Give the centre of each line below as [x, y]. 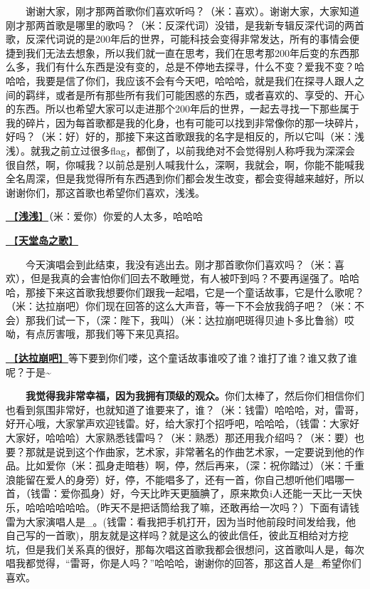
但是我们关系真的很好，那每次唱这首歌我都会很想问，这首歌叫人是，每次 [195, 549]
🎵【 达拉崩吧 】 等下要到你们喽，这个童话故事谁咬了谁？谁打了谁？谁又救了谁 [181, 358]
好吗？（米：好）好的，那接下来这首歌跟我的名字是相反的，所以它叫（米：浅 [185, 136]
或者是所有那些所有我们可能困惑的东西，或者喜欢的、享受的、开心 [210, 94]
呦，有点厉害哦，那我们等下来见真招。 [95, 334]
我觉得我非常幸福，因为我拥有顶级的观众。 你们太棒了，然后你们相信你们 [195, 396]
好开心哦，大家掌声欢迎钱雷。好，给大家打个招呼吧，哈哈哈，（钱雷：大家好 [183, 423]
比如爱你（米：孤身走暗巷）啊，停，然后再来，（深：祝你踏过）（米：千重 [195, 465]
